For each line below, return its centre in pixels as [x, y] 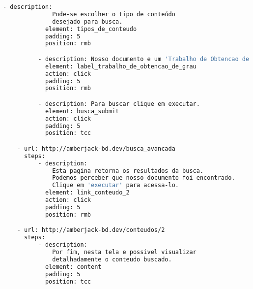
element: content [73, 267]
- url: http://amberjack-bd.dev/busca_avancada [96, 148]
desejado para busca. [87, 21]
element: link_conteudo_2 [87, 193]
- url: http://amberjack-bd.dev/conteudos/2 [91, 230]
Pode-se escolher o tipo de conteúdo [114, 14]
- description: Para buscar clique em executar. [119, 104]
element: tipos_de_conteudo [91, 29]
